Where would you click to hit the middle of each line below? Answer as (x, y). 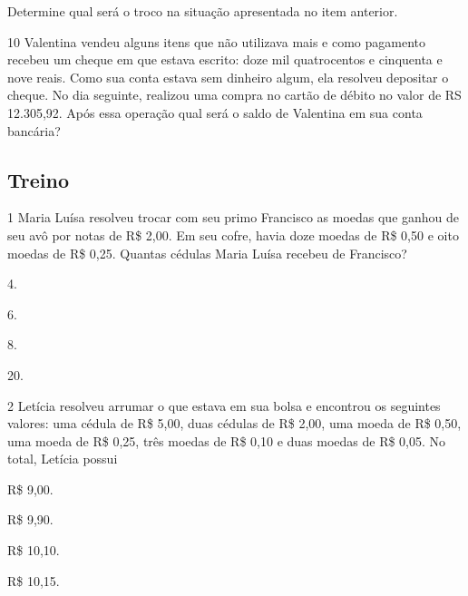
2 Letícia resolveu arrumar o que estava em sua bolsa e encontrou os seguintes (224, 405)
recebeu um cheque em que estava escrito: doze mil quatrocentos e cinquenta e (225, 59)
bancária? (34, 130)
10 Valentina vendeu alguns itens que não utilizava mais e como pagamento (217, 41)
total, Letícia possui (63, 459)
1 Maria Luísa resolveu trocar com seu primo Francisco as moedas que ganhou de (234, 217)
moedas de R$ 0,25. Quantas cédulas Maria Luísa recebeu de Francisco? (207, 253)
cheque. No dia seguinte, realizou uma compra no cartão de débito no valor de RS (234, 95)
